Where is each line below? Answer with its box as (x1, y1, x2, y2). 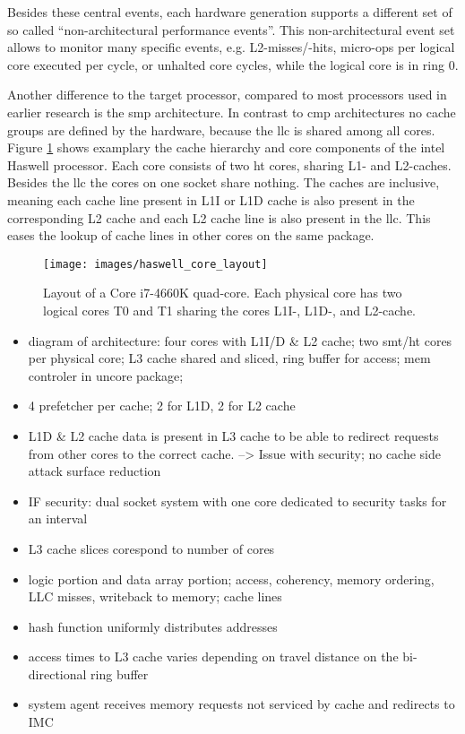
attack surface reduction (28, 462, 161, 480)
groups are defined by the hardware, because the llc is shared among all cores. (7, 120, 435, 139)
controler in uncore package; (28, 366, 184, 384)
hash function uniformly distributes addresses (28, 617, 278, 635)
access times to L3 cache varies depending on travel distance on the (28, 647, 399, 666)
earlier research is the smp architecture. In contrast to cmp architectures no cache (7, 102, 456, 121)
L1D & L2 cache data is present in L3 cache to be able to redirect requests (28, 426, 439, 445)
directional (28, 664, 87, 683)
